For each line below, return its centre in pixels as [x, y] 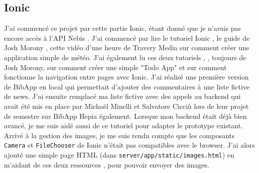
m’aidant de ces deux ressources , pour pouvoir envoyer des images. [107, 164]
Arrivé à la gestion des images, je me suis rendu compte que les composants [120, 135]
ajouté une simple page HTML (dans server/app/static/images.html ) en [119, 154]
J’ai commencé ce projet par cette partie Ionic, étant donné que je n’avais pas [123, 28]
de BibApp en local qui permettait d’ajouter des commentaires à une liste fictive [127, 86]
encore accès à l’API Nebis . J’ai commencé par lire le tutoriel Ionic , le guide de [127, 38]
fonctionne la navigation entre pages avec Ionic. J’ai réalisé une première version [127, 77]
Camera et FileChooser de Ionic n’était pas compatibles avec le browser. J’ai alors [129, 145]
